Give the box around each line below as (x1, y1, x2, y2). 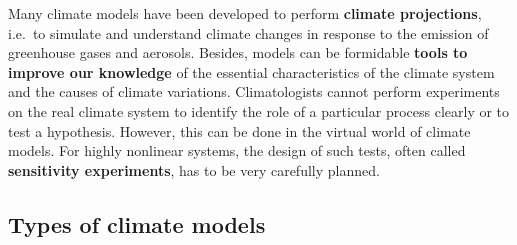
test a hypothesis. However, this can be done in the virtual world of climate (8, 120, 471, 141)
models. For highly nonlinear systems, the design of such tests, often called (8, 140, 466, 161)
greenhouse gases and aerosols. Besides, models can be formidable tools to (8, 42, 468, 63)
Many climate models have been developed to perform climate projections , (8, 3, 482, 23)
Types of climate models (8, 208, 266, 239)
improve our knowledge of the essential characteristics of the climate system (8, 61, 495, 82)
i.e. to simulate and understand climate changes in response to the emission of (8, 22, 489, 43)
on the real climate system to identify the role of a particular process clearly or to (8, 100, 510, 121)
